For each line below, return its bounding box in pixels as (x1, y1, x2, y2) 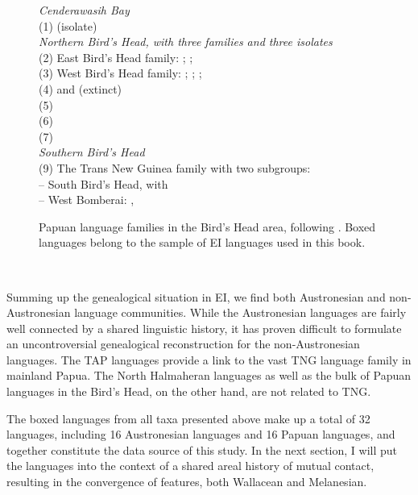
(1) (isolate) (39, 17, 97, 34)
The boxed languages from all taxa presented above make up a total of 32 (6, 410, 370, 426)
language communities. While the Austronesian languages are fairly (74, 304, 407, 321)
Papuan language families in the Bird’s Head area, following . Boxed (39, 218, 376, 235)
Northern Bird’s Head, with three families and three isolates (39, 33, 333, 50)
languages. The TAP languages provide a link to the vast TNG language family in (6, 351, 412, 368)
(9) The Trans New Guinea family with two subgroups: (39, 159, 311, 176)
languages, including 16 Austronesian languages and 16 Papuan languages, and (6, 426, 395, 443)
